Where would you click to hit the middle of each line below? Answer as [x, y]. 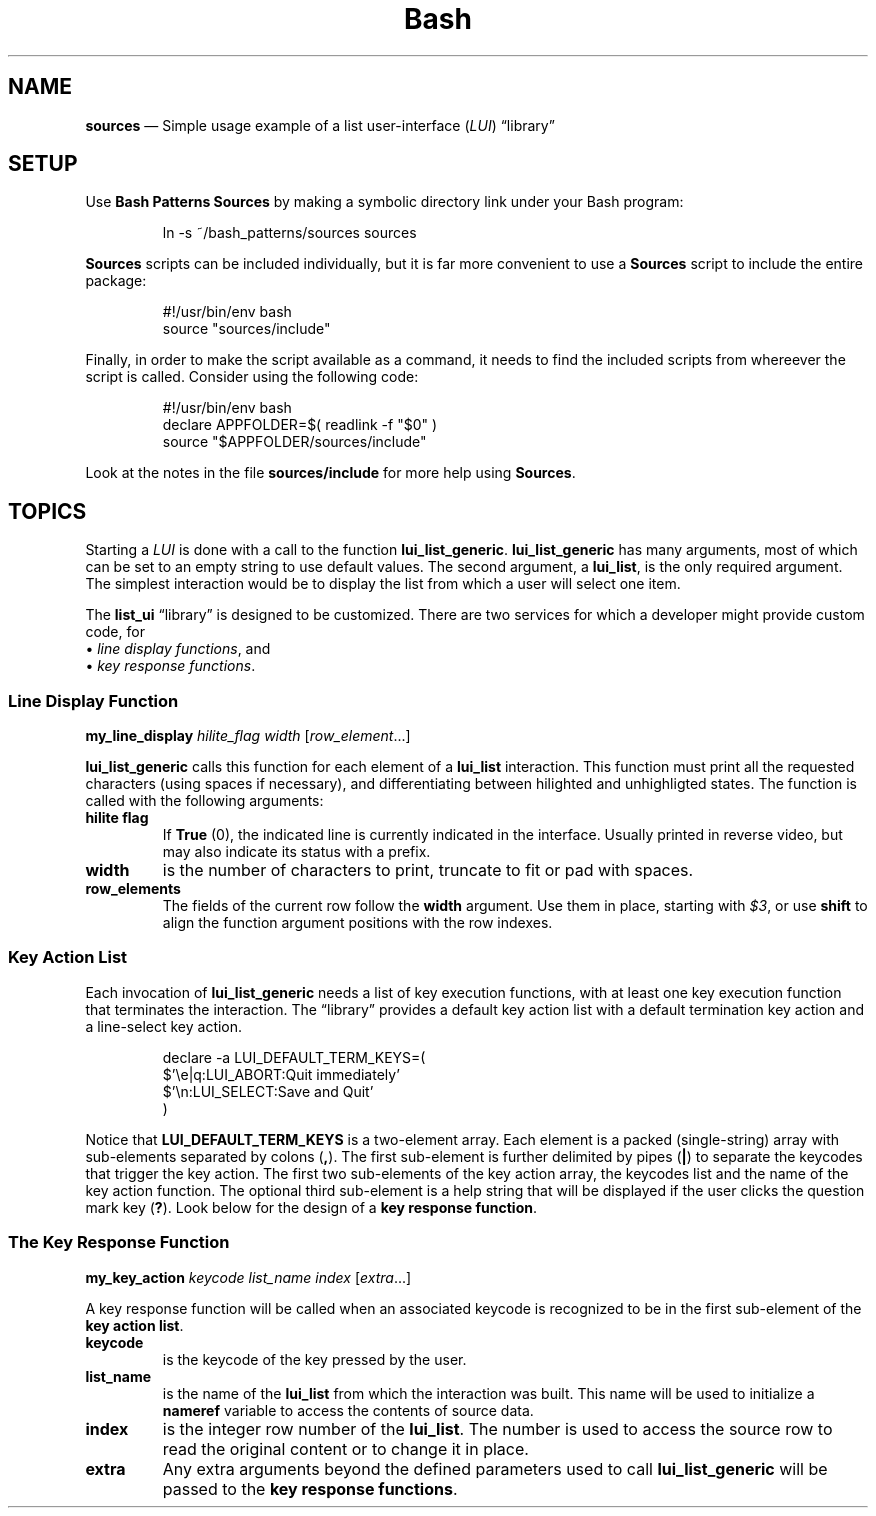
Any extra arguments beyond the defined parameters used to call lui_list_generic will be [495, 1468]
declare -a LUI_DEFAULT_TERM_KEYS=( [294, 1057]
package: [116, 281]
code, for [115, 632]
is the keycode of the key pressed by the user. [314, 1359]
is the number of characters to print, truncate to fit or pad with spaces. [428, 870]
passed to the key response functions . [310, 1488]
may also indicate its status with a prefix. [296, 852]
